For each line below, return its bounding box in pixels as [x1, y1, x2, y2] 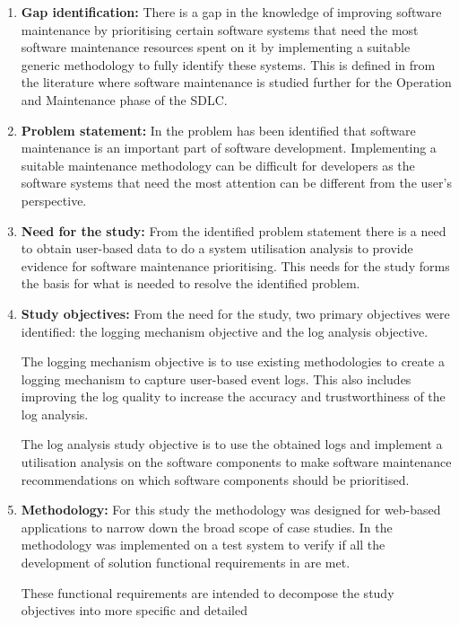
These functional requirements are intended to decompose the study [21, 583, 394, 602]
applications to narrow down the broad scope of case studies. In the [21, 517, 393, 536]
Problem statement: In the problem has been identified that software [21, 120, 416, 139]
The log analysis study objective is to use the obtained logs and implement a [21, 435, 443, 453]
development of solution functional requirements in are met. [21, 553, 351, 572]
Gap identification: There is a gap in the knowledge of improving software [21, 3, 442, 21]
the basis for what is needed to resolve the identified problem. [21, 274, 360, 293]
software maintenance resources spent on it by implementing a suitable [21, 38, 411, 57]
